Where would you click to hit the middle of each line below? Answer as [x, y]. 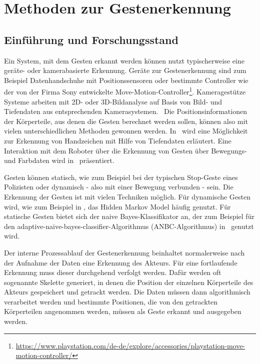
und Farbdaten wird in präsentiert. [59, 160]
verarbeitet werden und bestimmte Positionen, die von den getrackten [111, 301]
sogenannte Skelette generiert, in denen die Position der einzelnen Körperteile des [129, 282]
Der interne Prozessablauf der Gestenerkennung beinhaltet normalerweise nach [124, 252]
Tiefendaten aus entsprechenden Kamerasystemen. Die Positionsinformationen [125, 111]
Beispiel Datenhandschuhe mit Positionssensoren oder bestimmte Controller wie [126, 80]
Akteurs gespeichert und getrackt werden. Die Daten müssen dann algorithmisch [127, 292]
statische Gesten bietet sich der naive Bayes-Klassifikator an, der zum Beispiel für [129, 216]
